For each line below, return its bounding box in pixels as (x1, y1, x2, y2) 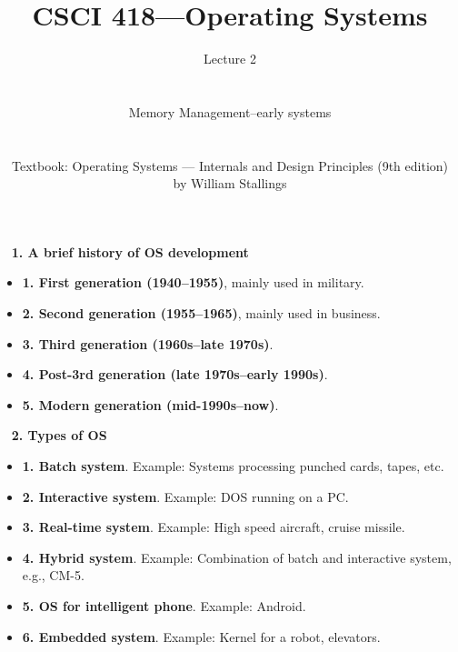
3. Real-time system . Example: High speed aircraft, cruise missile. (22, 517, 405, 537)
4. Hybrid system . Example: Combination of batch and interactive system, (22, 547, 452, 567)
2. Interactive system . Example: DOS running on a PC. (22, 486, 349, 506)
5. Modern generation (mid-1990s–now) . (22, 395, 279, 414)
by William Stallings (173, 174, 287, 193)
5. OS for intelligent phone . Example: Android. (22, 597, 306, 615)
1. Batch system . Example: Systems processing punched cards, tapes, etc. (22, 456, 444, 476)
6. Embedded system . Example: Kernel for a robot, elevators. (22, 627, 381, 646)
